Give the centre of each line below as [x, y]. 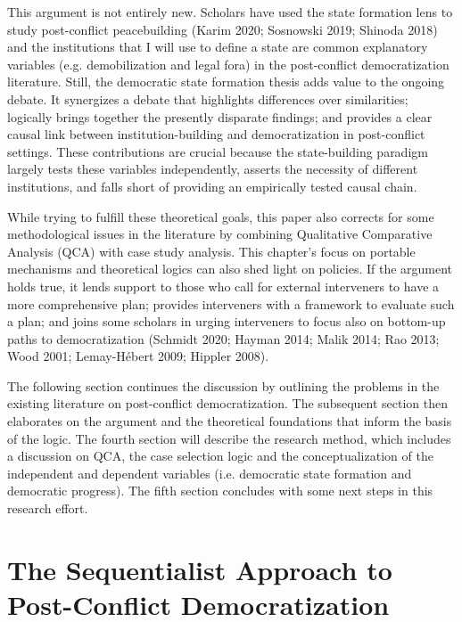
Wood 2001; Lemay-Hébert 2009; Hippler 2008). [138, 356]
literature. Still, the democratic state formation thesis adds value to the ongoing [226, 82]
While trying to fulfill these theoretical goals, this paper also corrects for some [221, 216]
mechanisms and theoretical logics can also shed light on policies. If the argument [230, 269]
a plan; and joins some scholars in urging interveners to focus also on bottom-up [227, 321]
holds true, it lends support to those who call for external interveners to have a [223, 286]
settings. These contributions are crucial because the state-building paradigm [218, 151]
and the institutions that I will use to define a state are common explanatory [218, 47]
